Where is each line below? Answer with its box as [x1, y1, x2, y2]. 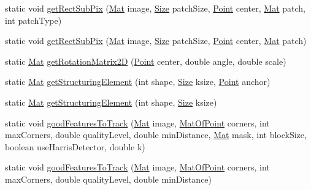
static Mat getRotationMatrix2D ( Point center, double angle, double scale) [5, 54, 286, 67]
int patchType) [5, 13, 62, 26]
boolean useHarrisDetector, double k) [5, 140, 145, 153]
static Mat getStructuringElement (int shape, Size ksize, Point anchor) [5, 75, 271, 88]
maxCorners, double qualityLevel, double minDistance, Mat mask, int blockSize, [5, 128, 307, 141]
